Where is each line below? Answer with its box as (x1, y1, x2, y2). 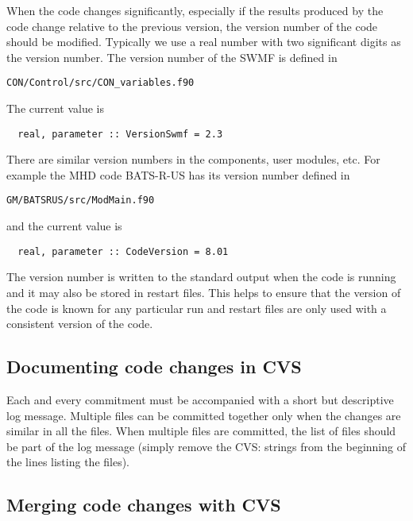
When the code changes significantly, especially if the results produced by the (6, 2, 384, 18)
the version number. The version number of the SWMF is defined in (6, 48, 338, 65)
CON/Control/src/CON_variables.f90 (6, 77, 195, 89)
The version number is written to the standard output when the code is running (6, 268, 396, 285)
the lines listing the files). (6, 453, 130, 470)
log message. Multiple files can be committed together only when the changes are (6, 407, 401, 423)
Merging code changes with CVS (6, 492, 281, 517)
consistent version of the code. (6, 315, 153, 332)
